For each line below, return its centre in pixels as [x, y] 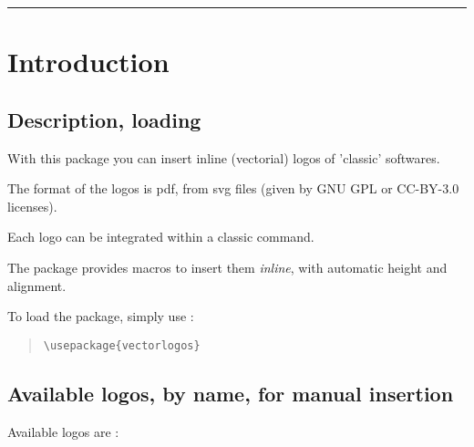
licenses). [32, 206]
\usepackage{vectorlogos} [122, 345]
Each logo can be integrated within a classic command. [161, 237]
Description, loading [104, 119]
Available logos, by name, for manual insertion [231, 393]
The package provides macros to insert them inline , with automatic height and [227, 267]
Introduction [88, 62]
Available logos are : [63, 431]
